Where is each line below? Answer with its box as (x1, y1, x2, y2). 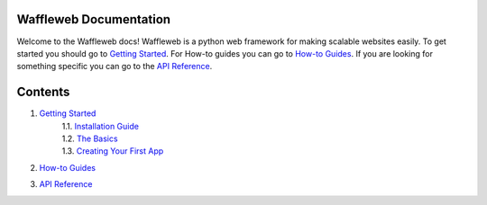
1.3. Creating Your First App (61, 146, 164, 156)
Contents (16, 85, 70, 100)
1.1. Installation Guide (61, 120, 140, 131)
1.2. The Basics (61, 133, 118, 144)
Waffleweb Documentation (16, 12, 171, 27)
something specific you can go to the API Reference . (16, 61, 213, 72)
